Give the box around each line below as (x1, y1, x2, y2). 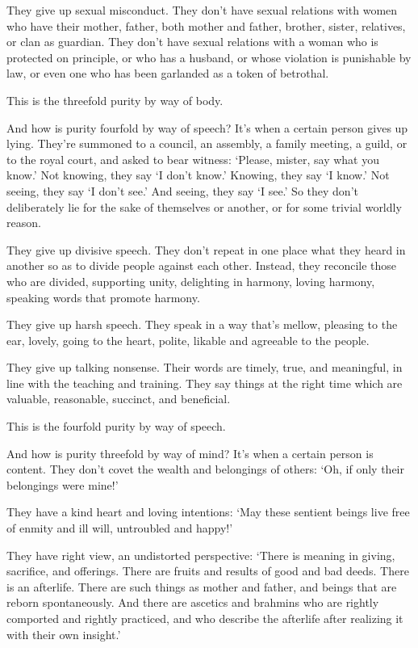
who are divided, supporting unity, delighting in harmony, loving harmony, (6, 272, 375, 289)
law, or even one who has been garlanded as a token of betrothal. (6, 65, 329, 82)
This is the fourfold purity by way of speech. (6, 418, 226, 435)
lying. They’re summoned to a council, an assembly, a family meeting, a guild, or (6, 135, 408, 152)
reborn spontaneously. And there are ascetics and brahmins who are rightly (6, 594, 379, 611)
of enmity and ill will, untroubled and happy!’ (6, 520, 233, 536)
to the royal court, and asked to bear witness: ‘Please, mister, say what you (6, 150, 379, 167)
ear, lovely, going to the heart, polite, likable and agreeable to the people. (6, 331, 370, 348)
